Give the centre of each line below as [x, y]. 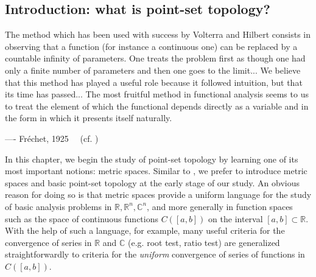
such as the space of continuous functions [82, 218]
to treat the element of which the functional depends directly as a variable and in [157, 106]
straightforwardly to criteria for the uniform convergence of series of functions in [155, 254]
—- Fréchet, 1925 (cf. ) [52, 138]
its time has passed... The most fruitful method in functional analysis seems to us [157, 94]
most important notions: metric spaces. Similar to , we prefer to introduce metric [156, 171]
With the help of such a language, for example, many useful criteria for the [145, 230]
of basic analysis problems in [58, 206]
